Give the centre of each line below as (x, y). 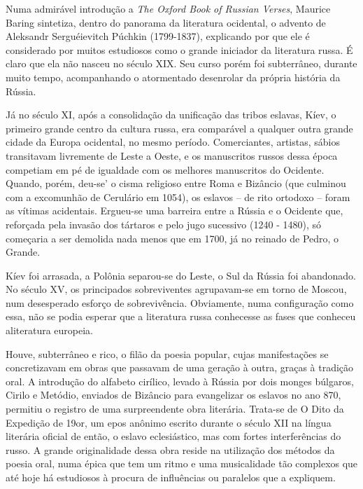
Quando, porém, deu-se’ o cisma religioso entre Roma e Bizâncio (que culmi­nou (176, 183)
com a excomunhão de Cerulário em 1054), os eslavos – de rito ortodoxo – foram (178, 197)
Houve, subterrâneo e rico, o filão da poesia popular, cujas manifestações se (167, 353)
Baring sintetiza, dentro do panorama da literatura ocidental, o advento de (166, 22)
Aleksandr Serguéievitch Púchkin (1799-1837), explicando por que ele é (158, 36)
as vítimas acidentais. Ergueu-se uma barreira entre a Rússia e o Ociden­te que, (175, 211)
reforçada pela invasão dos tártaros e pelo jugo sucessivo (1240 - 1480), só (163, 224)
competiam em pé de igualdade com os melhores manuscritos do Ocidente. (165, 169)
